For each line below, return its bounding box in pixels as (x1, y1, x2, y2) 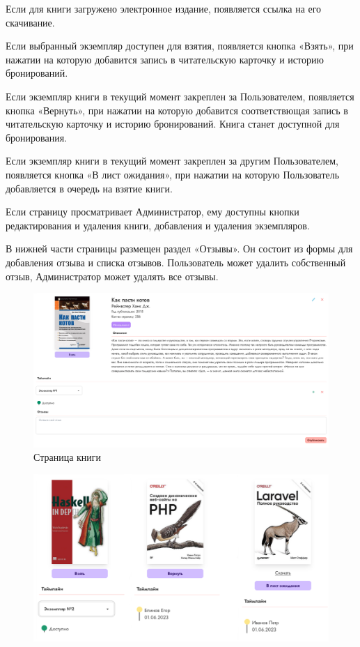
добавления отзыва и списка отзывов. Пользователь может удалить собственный (6, 254, 346, 269)
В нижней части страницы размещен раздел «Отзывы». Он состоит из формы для (6, 241, 353, 256)
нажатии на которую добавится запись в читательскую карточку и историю (6, 52, 324, 66)
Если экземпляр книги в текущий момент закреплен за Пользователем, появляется (6, 89, 354, 103)
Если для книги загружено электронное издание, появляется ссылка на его (6, 1, 322, 15)
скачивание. (6, 15, 55, 29)
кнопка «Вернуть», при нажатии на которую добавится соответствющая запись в (6, 102, 348, 117)
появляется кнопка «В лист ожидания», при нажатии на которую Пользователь (6, 167, 340, 181)
